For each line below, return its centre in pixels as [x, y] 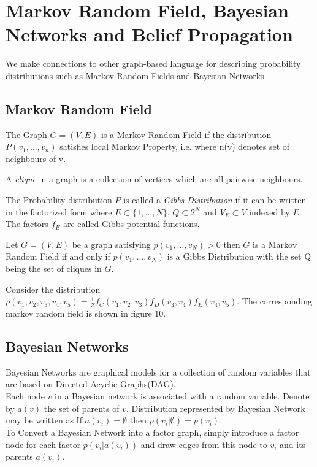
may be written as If [44, 420]
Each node [25, 396]
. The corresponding [274, 301]
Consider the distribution [53, 289]
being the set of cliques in [54, 268]
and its [293, 444]
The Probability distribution [59, 200]
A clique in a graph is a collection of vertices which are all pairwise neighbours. [154, 179]
